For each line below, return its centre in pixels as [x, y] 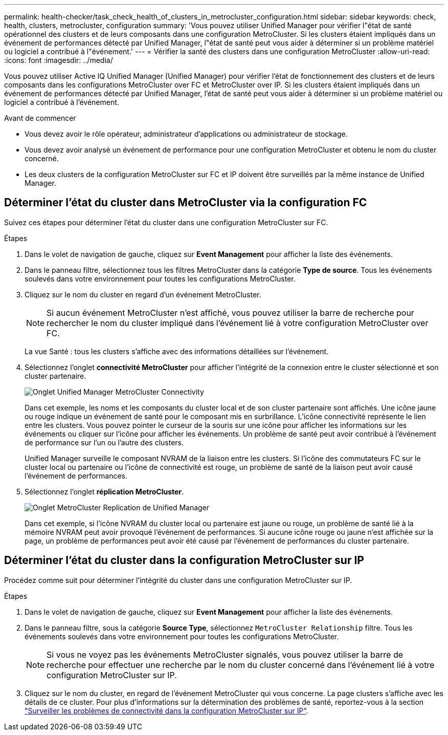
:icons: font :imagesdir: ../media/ [59, 60]
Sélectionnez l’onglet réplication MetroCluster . [104, 491]
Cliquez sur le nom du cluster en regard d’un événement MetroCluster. [143, 294]
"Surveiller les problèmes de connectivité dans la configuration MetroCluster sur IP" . [166, 710]
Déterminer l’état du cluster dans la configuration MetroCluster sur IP [184, 560]
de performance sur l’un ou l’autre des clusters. [104, 442]
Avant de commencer [40, 118]
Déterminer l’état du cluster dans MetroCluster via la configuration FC [186, 203]
